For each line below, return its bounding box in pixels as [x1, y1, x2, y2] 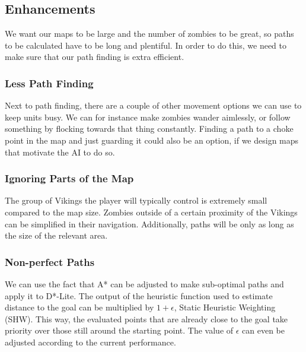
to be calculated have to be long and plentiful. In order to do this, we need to [5, 39, 286, 51]
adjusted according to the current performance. [5, 335, 176, 348]
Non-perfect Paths [5, 254, 95, 269]
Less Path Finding [5, 75, 94, 90]
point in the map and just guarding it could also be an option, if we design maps [5, 134, 299, 146]
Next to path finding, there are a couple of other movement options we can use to [5, 99, 302, 112]
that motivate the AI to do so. [5, 145, 115, 158]
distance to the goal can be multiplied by [5, 301, 154, 313]
